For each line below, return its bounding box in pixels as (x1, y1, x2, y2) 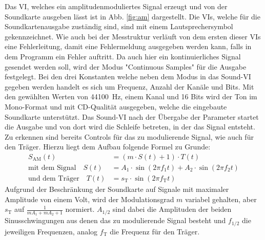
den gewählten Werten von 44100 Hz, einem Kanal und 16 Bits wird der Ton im (5, 91, 257, 102)
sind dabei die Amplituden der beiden (112, 204, 232, 214)
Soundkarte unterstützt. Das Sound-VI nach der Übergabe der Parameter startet (5, 111, 259, 122)
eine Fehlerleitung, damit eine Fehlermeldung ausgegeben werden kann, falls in (5, 41, 252, 52)
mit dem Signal (28, 164, 76, 171)
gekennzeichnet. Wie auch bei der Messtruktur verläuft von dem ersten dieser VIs (5, 31, 261, 41)
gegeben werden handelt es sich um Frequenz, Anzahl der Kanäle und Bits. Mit (5, 81, 254, 92)
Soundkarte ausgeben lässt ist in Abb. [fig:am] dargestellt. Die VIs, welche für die (5, 11, 260, 21)
